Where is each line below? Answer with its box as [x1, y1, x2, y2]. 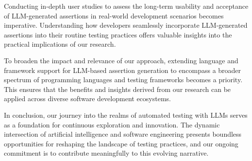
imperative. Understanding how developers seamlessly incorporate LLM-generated [4, 20, 248, 30]
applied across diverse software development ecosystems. [4, 93, 171, 104]
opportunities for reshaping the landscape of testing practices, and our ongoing [4, 138, 238, 148]
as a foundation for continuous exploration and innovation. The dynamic [4, 119, 220, 129]
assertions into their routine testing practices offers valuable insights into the [4, 29, 232, 39]
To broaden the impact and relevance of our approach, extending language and [4, 55, 238, 65]
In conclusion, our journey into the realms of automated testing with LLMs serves [4, 109, 248, 120]
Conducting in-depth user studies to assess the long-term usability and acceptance [4, 1, 249, 11]
